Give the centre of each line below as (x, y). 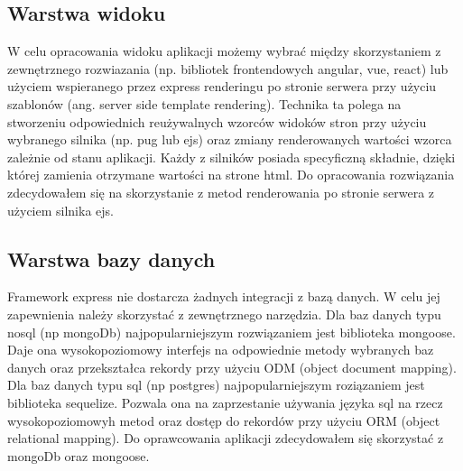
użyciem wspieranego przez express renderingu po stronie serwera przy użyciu (222, 86)
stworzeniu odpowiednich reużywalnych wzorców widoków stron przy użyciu (217, 121)
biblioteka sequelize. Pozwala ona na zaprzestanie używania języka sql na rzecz (225, 402)
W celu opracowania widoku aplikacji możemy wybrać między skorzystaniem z (224, 51)
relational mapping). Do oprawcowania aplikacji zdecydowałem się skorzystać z (226, 438)
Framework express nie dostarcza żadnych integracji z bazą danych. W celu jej (224, 296)
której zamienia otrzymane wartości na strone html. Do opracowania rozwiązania (231, 175)
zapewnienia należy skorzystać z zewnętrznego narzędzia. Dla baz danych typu (224, 314)
